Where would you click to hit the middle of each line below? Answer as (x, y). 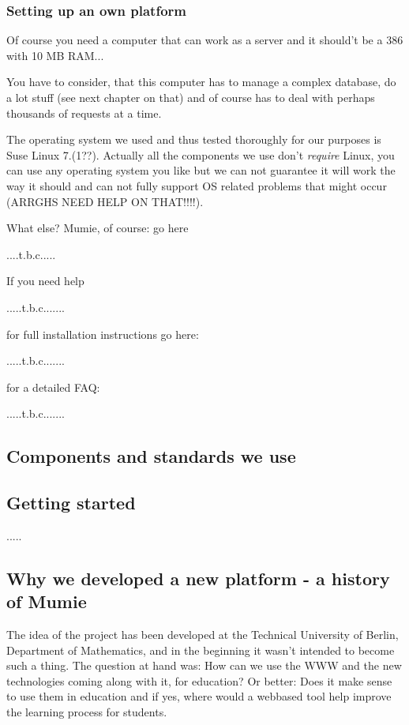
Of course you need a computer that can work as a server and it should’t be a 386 (205, 40)
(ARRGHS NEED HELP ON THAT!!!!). (105, 201)
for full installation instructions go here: (103, 334)
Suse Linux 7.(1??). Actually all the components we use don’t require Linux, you (201, 154)
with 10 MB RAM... (55, 55)
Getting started (71, 503)
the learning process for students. (87, 712)
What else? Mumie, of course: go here (98, 228)
